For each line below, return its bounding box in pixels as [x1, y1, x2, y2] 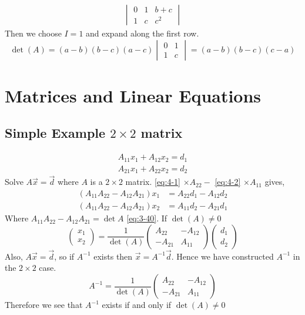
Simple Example [5, 124, 106, 142]
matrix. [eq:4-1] [125, 175, 180, 188]
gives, [264, 175, 285, 188]
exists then [93, 250, 133, 262]
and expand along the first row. [86, 27, 199, 39]
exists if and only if [102, 299, 172, 311]
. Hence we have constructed [171, 250, 274, 262]
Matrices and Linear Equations [5, 83, 262, 107]
